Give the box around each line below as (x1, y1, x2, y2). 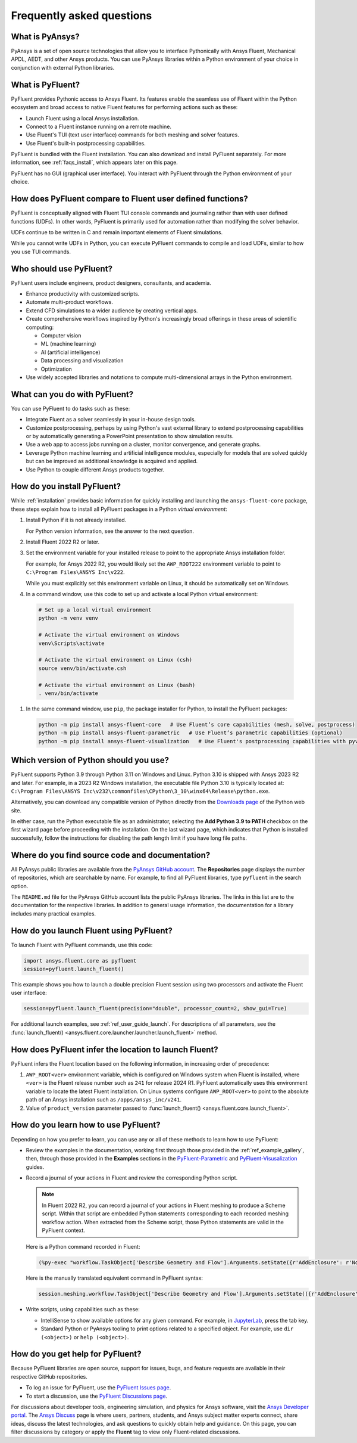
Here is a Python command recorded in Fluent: (26, 1243, 140, 1250)
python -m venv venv (38, 615, 98, 622)
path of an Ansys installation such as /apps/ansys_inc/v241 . (26, 1096, 181, 1103)
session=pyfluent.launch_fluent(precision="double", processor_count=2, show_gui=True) (23, 1005, 287, 1012)
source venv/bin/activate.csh (38, 665, 127, 672)
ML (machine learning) (40, 340, 96, 347)
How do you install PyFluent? (11, 482, 121, 492)
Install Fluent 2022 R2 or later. (26, 538, 100, 545)
